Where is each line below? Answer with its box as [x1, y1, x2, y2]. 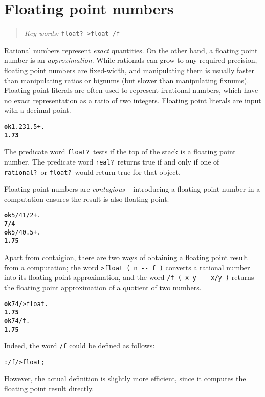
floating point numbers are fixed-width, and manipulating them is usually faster [4, 64, 254, 75]
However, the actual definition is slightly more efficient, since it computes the [4, 373, 246, 384]
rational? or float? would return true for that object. [4, 166, 181, 177]
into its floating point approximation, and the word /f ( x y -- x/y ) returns [4, 272, 254, 283]
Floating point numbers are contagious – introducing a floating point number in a [4, 183, 260, 194]
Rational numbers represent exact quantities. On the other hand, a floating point [4, 44, 258, 55]
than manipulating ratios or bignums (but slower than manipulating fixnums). [4, 75, 249, 85]
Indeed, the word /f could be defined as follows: [4, 340, 155, 351]
